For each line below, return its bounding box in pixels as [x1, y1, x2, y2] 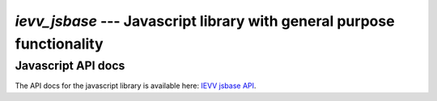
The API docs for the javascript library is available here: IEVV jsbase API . [15, 81, 257, 90]
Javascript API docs [15, 58, 125, 73]
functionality [15, 35, 104, 53]
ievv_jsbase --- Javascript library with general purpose [15, 12, 396, 30]
